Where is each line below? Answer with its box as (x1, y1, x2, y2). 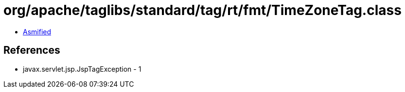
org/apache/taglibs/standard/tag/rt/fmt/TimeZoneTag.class (3, 2, 402, 18)
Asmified (23, 27, 52, 36)
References (3, 44, 60, 57)
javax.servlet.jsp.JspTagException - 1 (23, 64, 141, 73)
